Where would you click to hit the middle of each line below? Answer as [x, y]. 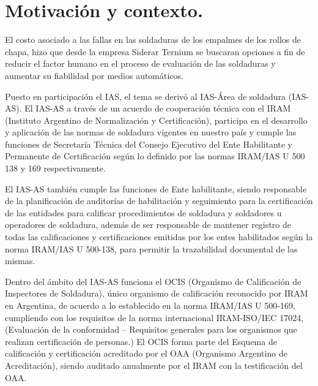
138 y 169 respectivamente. [55, 168]
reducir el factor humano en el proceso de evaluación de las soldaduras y [140, 63]
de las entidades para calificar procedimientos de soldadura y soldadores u [143, 212]
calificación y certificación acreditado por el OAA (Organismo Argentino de [146, 353]
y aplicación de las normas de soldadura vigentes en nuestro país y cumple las [151, 132]
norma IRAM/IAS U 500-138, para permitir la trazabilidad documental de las [151, 248]
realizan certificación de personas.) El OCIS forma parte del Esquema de [141, 341]
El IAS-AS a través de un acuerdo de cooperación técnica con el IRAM [158, 108]
